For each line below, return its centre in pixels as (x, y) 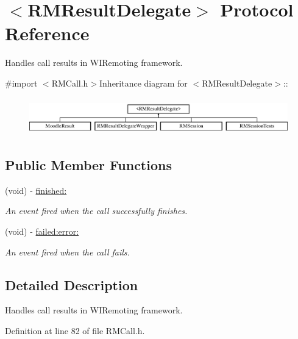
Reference (47, 33)
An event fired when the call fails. (67, 252)
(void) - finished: (36, 190)
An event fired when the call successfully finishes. (96, 211)
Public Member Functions (88, 165)
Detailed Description (72, 284)
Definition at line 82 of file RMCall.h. (75, 330)
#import (21, 83)
